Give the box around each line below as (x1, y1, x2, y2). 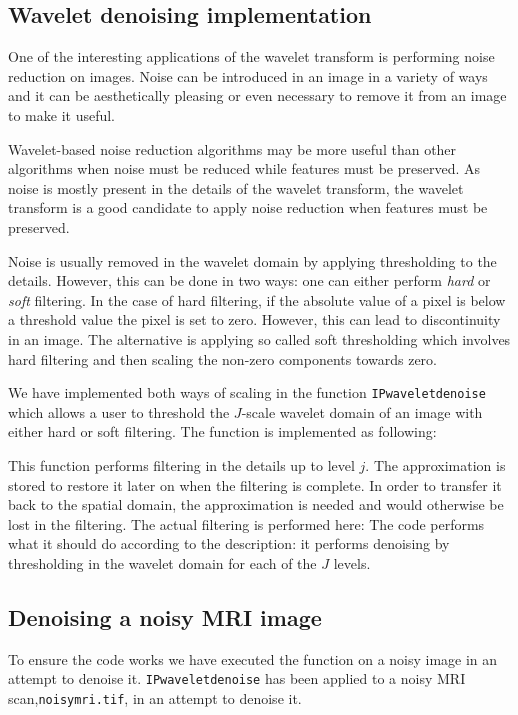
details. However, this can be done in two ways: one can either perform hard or (8, 270, 491, 291)
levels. (333, 552, 371, 573)
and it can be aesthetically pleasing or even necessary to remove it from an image (8, 85, 507, 106)
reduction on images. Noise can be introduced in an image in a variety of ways (8, 65, 488, 86)
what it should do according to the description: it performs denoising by (8, 533, 450, 554)
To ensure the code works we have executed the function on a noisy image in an (8, 648, 498, 669)
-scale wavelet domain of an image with (241, 401, 483, 422)
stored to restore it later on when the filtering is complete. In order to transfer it (8, 474, 502, 495)
